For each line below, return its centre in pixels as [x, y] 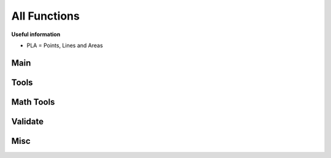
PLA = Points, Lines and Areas [65, 45]
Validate [28, 122]
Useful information [36, 34]
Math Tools [33, 102]
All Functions [45, 16]
